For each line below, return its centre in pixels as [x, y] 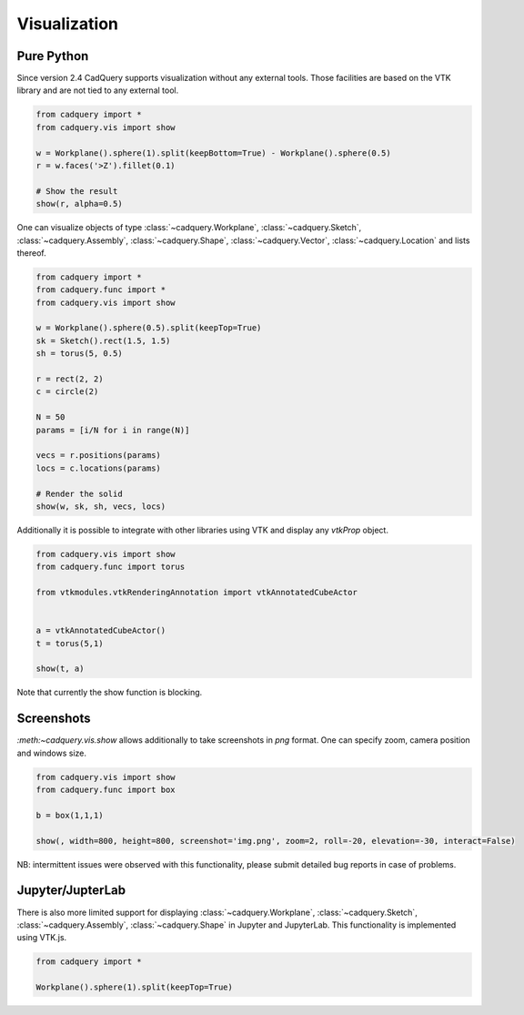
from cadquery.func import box [106, 790]
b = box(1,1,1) [70, 815]
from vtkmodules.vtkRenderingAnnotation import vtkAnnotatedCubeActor [197, 593]
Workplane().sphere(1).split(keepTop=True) [135, 987]
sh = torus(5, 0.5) [79, 354]
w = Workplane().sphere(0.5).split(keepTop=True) [149, 328]
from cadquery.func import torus [111, 567]
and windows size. [51, 753]
